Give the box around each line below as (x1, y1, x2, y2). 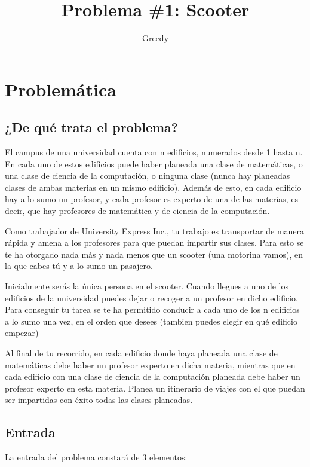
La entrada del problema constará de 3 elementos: (5, 451, 188, 463)
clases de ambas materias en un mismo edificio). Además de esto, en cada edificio (5, 181, 302, 193)
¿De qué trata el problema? (5, 118, 179, 136)
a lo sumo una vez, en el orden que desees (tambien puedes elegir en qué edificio (5, 315, 297, 327)
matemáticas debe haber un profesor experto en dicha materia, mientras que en (5, 358, 296, 371)
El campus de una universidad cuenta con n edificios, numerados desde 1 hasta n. (5, 146, 303, 158)
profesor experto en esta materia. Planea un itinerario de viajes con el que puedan (5, 381, 305, 394)
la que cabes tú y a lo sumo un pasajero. (5, 260, 153, 272)
